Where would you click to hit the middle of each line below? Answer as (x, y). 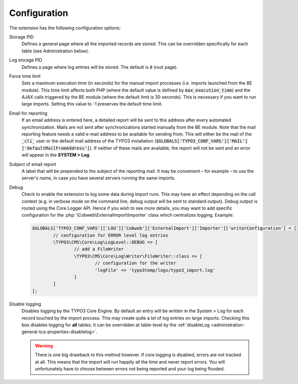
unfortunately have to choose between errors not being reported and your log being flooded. (130, 369)
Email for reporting (28, 113)
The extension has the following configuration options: (65, 28)
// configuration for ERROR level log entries (111, 235)
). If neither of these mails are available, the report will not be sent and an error (170, 148)
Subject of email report (33, 164)
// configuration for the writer (135, 263)
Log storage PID (26, 60)
